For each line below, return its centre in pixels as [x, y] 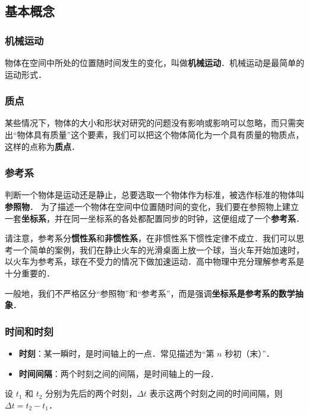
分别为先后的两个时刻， [91, 393]
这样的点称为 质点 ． [42, 146]
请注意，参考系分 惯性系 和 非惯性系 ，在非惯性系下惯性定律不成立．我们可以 [150, 238]
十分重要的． [30, 273]
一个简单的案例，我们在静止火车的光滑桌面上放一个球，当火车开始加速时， [158, 249]
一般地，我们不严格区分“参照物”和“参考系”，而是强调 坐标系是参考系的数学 [150, 293]
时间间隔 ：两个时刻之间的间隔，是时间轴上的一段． [119, 373]
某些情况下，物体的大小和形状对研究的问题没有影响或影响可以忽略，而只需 [150, 123]
